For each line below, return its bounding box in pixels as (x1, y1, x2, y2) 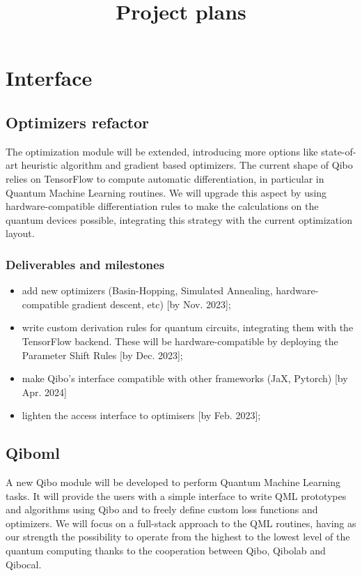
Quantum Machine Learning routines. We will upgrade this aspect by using (6, 185, 327, 199)
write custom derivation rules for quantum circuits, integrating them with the (22, 320, 354, 335)
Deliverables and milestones (6, 255, 165, 273)
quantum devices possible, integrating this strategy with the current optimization (6, 212, 352, 227)
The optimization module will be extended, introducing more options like (6, 144, 318, 158)
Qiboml (6, 442, 60, 464)
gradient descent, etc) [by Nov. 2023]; (72, 296, 231, 311)
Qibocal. (6, 556, 42, 571)
